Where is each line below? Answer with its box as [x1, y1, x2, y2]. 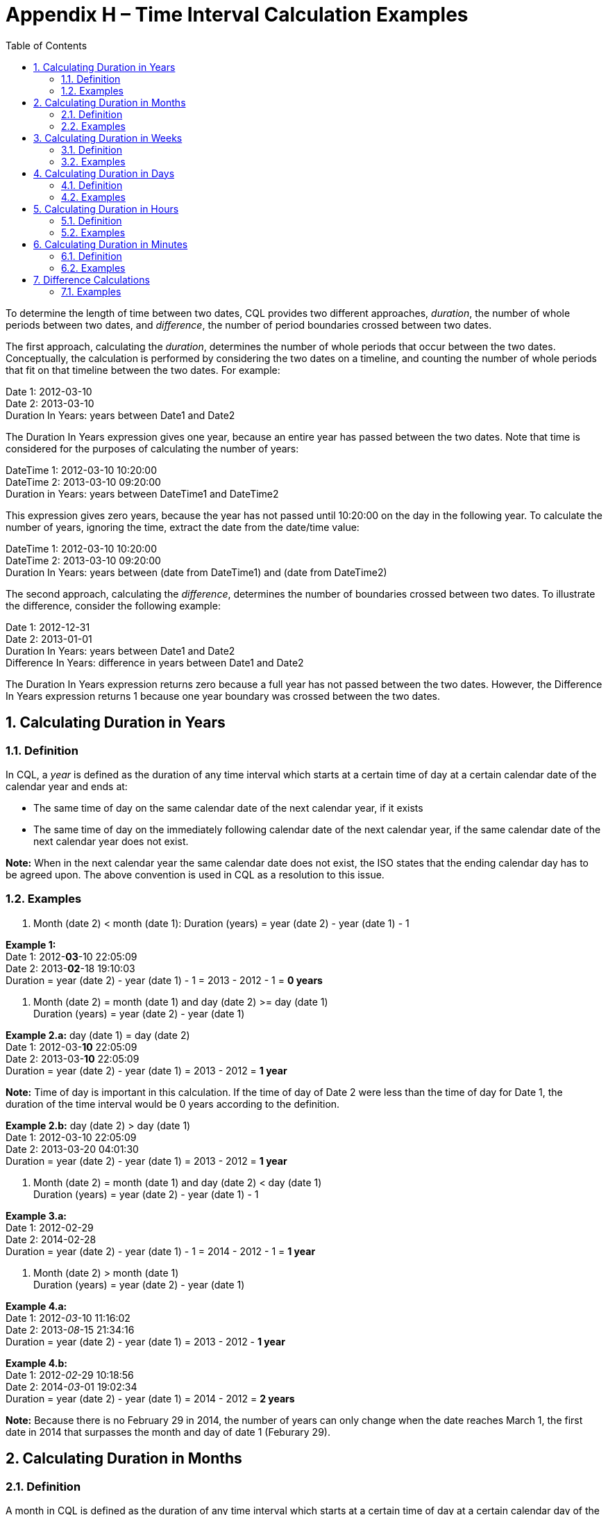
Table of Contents [6, 39, 87, 51]
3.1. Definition [61, 143, 122, 156]
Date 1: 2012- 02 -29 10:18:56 [6, 1368, 134, 1381]
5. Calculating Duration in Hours [33, 202, 179, 215]
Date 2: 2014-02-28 [6, 1233, 96, 1245]
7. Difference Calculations [33, 273, 150, 286]
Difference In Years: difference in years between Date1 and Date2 [6, 656, 304, 669]
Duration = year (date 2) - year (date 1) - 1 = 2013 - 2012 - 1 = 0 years [6, 974, 323, 986]
